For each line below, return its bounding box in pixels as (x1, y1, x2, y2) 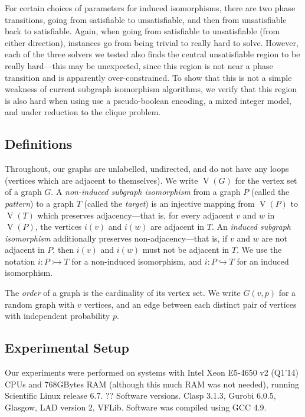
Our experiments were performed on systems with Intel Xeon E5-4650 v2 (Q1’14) (5, 366, 299, 379)
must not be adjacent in (142, 243, 229, 256)
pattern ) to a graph (5, 197, 74, 209)
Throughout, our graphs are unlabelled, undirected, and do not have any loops (5, 162, 289, 175)
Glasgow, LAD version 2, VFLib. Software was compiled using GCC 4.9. (5, 400, 267, 413)
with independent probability (5, 310, 110, 322)
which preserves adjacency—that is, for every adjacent (37, 209, 234, 221)
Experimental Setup (5, 338, 129, 357)
